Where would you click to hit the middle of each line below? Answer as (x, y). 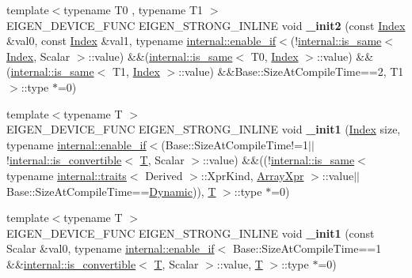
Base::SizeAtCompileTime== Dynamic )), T (111, 191)
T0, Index (275, 56)
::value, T (240, 263)
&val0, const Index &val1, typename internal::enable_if (141, 41)
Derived (164, 175)
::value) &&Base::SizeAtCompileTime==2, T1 (291, 71)
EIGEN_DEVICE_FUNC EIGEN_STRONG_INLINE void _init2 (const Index (206, 25)
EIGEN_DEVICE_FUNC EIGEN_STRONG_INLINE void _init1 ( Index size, (204, 129)
